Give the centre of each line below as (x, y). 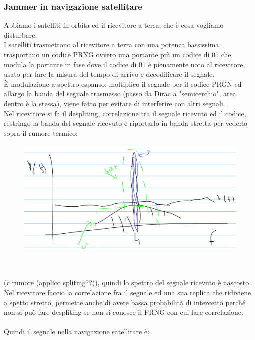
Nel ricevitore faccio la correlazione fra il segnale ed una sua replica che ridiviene (128, 292)
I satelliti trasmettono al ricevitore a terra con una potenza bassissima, (113, 45)
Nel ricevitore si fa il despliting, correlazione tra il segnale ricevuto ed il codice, (125, 113)
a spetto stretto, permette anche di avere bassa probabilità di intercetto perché (125, 302)
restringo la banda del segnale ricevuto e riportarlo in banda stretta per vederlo (126, 123)
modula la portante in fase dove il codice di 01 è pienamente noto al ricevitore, (125, 64)
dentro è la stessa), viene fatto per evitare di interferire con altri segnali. (115, 103)
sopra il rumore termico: (41, 133)
